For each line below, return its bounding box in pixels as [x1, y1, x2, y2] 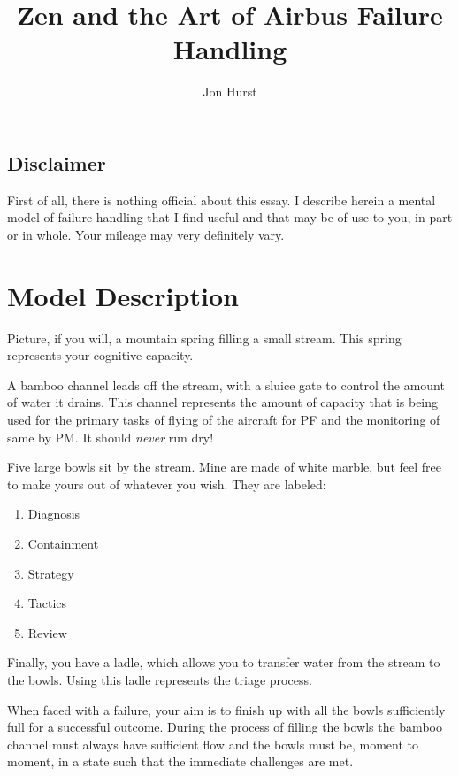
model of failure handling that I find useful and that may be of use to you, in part [7, 208, 453, 227]
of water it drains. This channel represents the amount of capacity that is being [7, 393, 439, 411]
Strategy [27, 564, 74, 582]
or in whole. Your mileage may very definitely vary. [7, 225, 285, 243]
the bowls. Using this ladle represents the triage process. [7, 670, 312, 688]
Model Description [7, 277, 239, 313]
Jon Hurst [203, 82, 257, 101]
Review [27, 623, 67, 642]
